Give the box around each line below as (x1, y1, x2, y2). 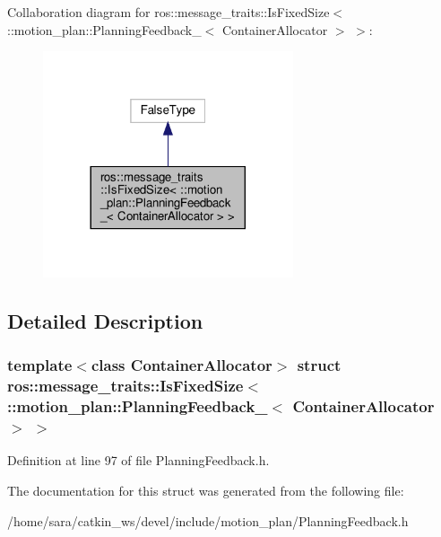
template (7, 354, 73, 376)
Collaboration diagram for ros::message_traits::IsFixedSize (7, 3, 330, 21)
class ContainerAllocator (91, 354, 272, 376)
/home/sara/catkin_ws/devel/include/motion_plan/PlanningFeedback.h (7, 511, 409, 530)
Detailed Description (7, 306, 203, 334)
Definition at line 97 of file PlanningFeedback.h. (7, 451, 270, 470)
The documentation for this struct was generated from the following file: (7, 480, 404, 499)
